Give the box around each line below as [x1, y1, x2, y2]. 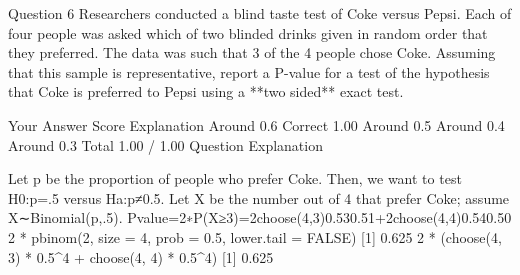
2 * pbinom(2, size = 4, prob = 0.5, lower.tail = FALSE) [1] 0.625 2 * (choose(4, [8, 226, 502, 247]
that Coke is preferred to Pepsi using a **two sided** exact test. [8, 81, 404, 102]
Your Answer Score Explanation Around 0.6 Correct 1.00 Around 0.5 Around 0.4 [8, 114, 505, 135]
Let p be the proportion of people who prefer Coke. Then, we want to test [8, 168, 462, 189]
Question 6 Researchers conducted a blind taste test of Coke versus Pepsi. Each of [8, 3, 512, 23]
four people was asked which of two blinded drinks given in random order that [8, 22, 488, 43]
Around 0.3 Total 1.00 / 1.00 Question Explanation [8, 134, 323, 155]
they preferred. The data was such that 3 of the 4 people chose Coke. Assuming [8, 42, 496, 63]
